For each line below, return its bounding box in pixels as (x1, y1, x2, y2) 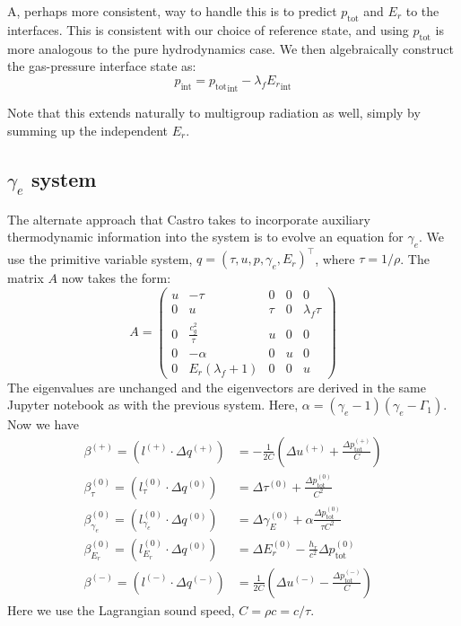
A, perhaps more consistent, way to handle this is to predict (7, 2, 337, 20)
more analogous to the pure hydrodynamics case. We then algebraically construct (7, 39, 454, 57)
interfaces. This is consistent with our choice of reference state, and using (7, 20, 409, 39)
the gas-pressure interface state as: (7, 57, 196, 75)
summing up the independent (7, 120, 168, 139)
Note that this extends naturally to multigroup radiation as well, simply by (7, 103, 421, 122)
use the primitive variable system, (7, 249, 193, 268)
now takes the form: (61, 269, 171, 287)
